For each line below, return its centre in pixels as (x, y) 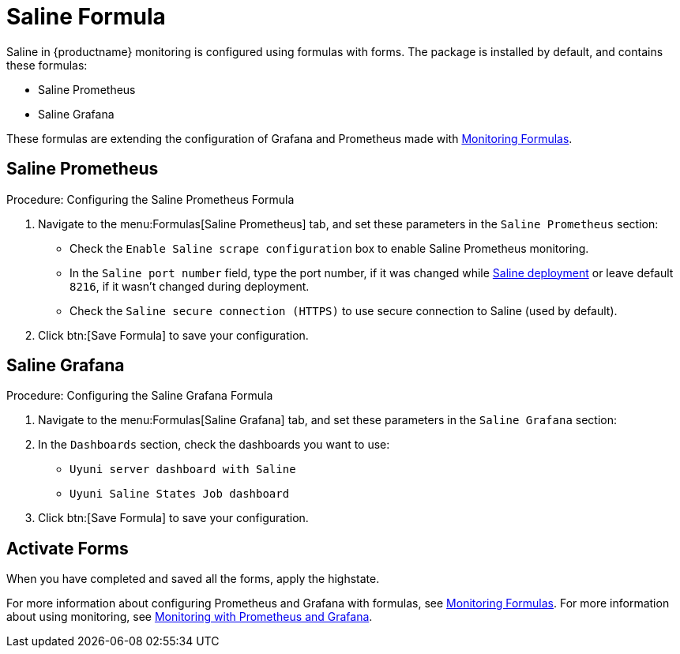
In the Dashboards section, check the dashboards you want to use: (214, 445)
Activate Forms (68, 548)
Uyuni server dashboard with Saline (183, 470)
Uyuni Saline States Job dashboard (180, 494)
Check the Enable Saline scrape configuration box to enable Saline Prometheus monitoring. (329, 248)
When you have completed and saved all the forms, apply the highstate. (193, 579)
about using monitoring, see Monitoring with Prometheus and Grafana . (190, 617)
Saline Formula (86, 17)
